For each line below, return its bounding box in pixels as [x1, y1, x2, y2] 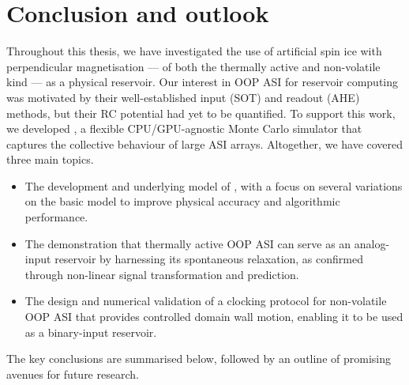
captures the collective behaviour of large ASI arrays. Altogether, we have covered [6, 135, 403, 152]
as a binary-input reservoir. [24, 323, 157, 340]
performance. [24, 209, 88, 225]
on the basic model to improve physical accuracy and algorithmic [24, 193, 340, 209]
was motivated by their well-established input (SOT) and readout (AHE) [6, 89, 360, 105]
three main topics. [6, 151, 94, 168]
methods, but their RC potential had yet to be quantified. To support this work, [6, 104, 396, 121]
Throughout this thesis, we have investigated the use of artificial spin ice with [6, 43, 382, 59]
